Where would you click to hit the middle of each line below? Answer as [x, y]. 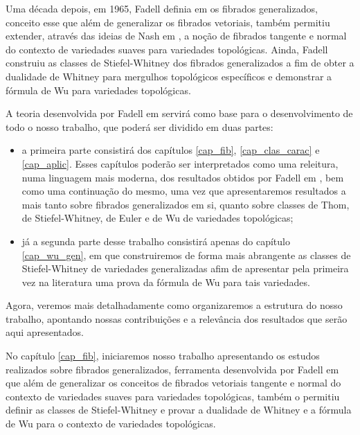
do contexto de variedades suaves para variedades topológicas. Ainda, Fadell [167, 49]
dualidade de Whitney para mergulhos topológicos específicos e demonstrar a [169, 76]
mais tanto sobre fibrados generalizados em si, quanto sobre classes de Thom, [186, 204]
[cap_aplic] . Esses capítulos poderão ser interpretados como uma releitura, [180, 163]
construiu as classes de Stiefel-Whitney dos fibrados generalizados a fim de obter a [180, 63]
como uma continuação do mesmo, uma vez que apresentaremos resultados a [184, 191]
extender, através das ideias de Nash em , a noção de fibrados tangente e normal [176, 36]
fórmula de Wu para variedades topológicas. [98, 90]
